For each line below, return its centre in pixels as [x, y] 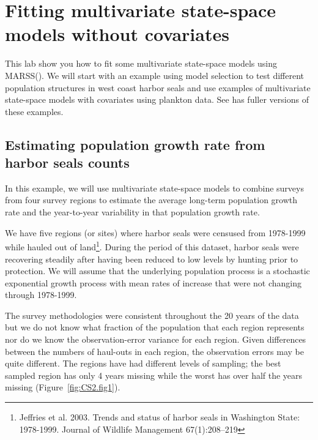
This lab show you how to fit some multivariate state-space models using [141, 63]
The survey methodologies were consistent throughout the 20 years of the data [152, 315]
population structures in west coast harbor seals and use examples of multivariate [158, 87]
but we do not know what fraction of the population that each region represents [155, 327]
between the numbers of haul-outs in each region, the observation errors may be [154, 351]
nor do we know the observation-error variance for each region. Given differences [156, 339]
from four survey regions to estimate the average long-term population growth [151, 200]
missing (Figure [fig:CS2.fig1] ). [63, 387]
